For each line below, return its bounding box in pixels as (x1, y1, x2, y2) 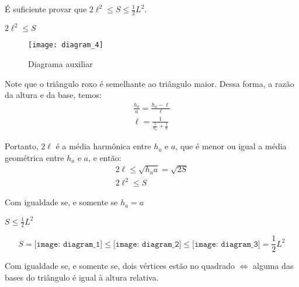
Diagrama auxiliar (28, 57, 93, 69)
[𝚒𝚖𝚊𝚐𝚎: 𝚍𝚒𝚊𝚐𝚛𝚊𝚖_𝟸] (113, 240, 182, 249)
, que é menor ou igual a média (175, 140, 287, 152)
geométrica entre (5, 151, 64, 163)
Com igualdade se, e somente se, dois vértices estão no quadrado (5, 260, 235, 272)
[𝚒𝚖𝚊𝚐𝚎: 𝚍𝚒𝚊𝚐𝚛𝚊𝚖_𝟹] (192, 240, 260, 249)
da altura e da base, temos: (5, 89, 102, 101)
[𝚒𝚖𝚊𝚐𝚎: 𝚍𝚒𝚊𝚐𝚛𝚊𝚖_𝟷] (34, 240, 103, 249)
